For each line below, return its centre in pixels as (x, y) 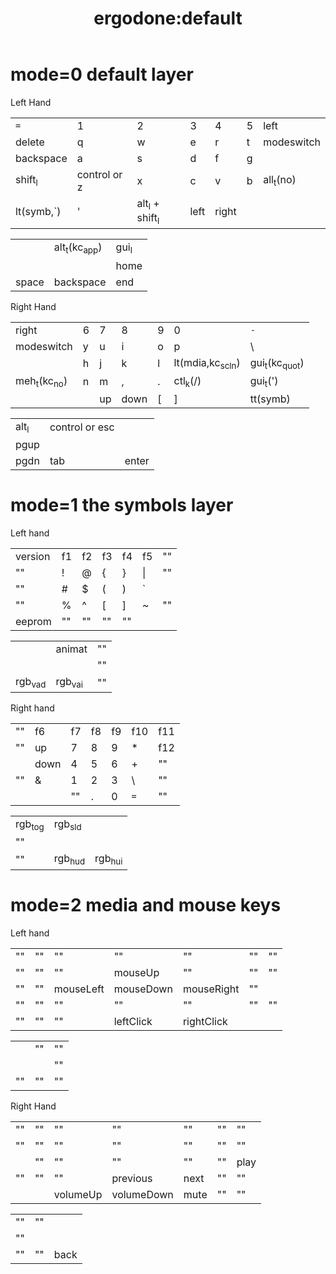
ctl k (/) (187, 381)
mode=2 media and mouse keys (146, 904)
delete (30, 142)
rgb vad (31, 683)
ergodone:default (168, 18)
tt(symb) (270, 399)
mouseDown (143, 989)
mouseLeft (79, 989)
